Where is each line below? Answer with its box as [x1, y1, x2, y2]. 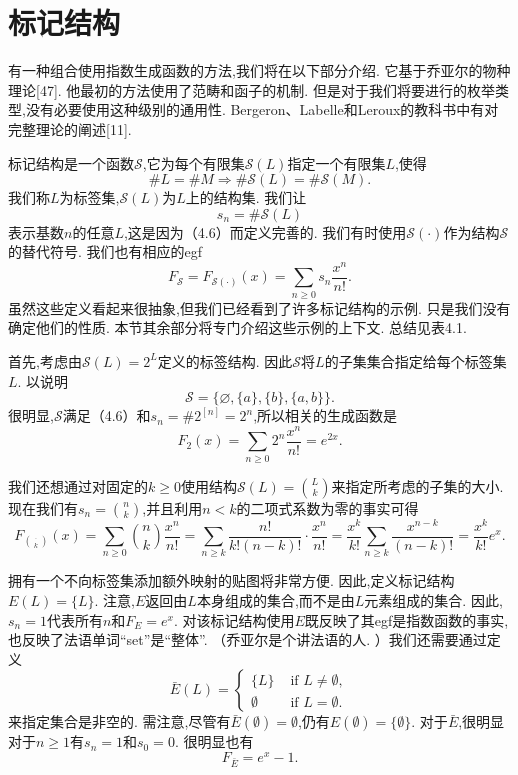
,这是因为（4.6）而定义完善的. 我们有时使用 [123, 221, 407, 242]
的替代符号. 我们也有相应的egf [8, 241, 203, 262]
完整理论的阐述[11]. [8, 118, 132, 139]
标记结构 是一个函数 [8, 152, 134, 173]
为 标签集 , [59, 187, 120, 208]
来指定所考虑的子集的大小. [331, 475, 504, 496]
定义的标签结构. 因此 [157, 350, 293, 371]
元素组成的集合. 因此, [364, 590, 503, 611]
